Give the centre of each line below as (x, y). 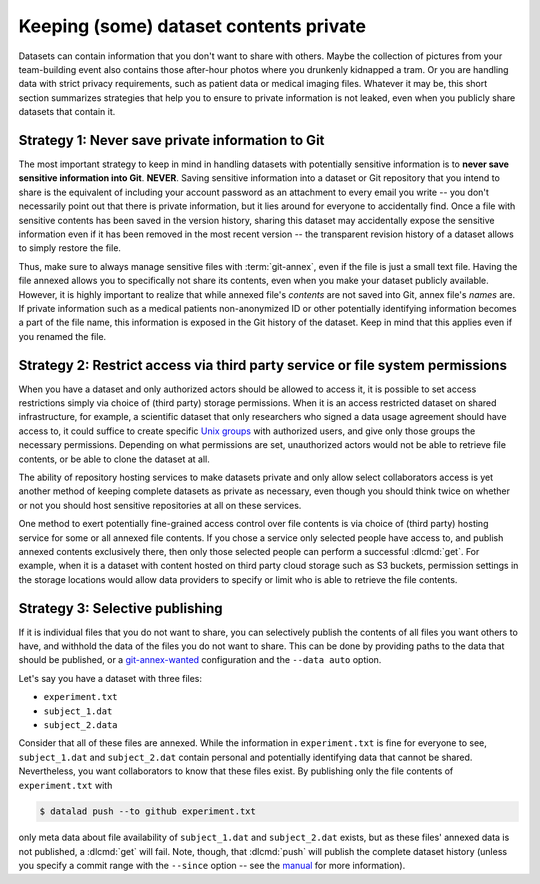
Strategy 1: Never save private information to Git (171, 140)
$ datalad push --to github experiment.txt (148, 811)
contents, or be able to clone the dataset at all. (114, 459)
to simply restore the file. (70, 248)
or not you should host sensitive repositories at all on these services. (160, 505)
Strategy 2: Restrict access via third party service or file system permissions (262, 365)
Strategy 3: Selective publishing (121, 608)
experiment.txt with (65, 785)
